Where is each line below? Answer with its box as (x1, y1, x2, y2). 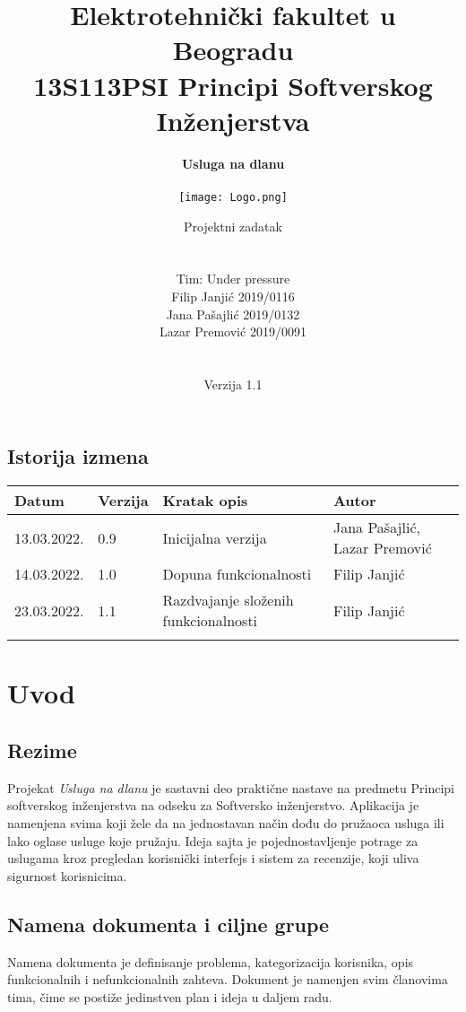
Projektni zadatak (184, 216, 282, 235)
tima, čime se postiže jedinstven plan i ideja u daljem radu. (7, 987, 332, 1006)
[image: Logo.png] (178, 190, 288, 204)
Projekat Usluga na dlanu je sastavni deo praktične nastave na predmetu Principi (7, 778, 454, 797)
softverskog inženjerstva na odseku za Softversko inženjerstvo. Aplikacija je (7, 796, 419, 815)
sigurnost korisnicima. (7, 866, 127, 885)
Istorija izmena (7, 442, 149, 470)
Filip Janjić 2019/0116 (171, 286, 295, 305)
